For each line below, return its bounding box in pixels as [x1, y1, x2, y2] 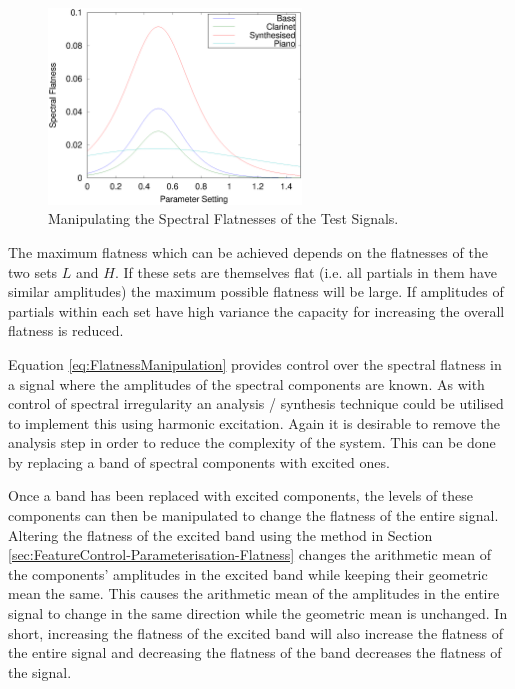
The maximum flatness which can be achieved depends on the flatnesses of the [8, 241, 488, 262]
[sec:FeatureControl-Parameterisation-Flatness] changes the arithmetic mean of [8, 544, 491, 565]
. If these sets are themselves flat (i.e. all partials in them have [114, 261, 497, 282]
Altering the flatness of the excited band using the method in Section [8, 524, 433, 545]
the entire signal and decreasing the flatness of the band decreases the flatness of [8, 642, 502, 663]
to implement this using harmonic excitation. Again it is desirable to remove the [8, 412, 500, 433]
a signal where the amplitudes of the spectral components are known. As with [8, 373, 485, 394]
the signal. [8, 661, 72, 682]
